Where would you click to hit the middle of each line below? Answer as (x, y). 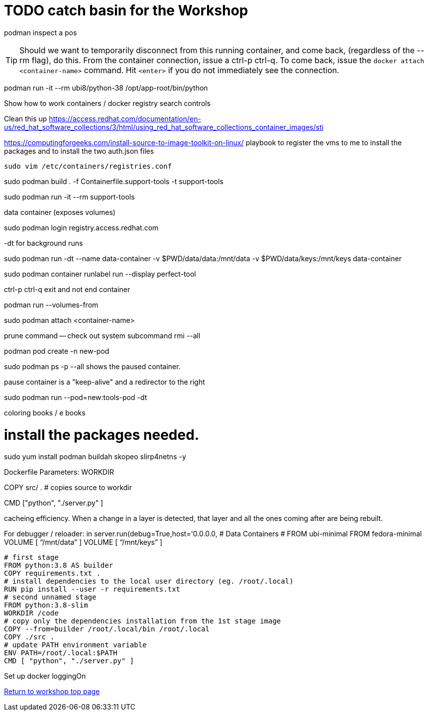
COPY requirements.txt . (52, 573)
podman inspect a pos (41, 32)
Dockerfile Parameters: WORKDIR (59, 472)
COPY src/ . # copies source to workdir (68, 488)
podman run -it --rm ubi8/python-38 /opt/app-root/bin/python (106, 88)
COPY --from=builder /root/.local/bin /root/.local (107, 629)
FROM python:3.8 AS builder (59, 565)
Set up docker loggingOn (45, 676)
